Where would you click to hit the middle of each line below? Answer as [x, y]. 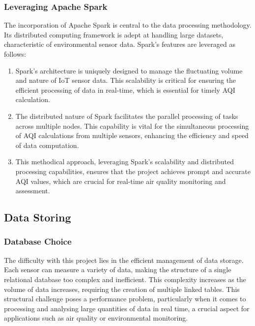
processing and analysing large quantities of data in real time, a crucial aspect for [127, 308]
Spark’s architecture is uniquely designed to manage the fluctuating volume [129, 70]
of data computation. [47, 145]
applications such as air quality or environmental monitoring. [96, 318]
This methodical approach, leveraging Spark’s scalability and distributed [125, 162]
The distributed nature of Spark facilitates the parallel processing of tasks [127, 116]
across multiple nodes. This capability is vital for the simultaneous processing [132, 126]
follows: [15, 54]
